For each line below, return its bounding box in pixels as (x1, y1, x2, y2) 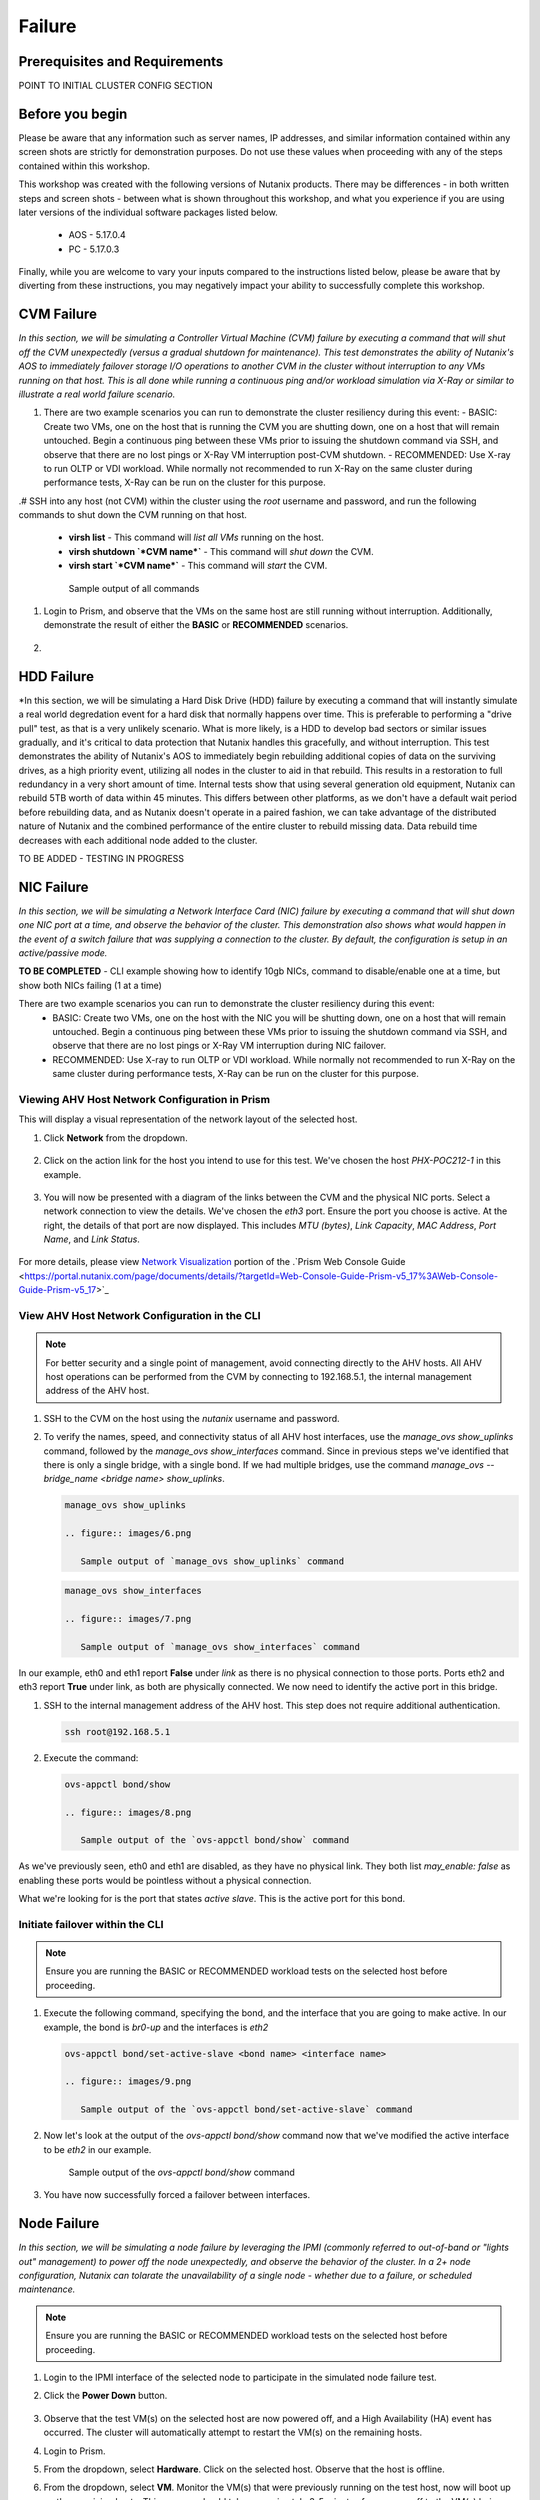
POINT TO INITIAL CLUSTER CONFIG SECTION (18, 80, 214, 92)
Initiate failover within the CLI (18, 1917, 164, 1931)
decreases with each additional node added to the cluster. (18, 834, 258, 846)
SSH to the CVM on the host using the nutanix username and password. (43, 1412, 340, 1424)
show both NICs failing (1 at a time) (18, 979, 162, 991)
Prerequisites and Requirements (18, 53, 224, 70)
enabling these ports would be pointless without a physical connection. (18, 1874, 312, 1886)
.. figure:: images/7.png (64, 1613, 192, 1625)
